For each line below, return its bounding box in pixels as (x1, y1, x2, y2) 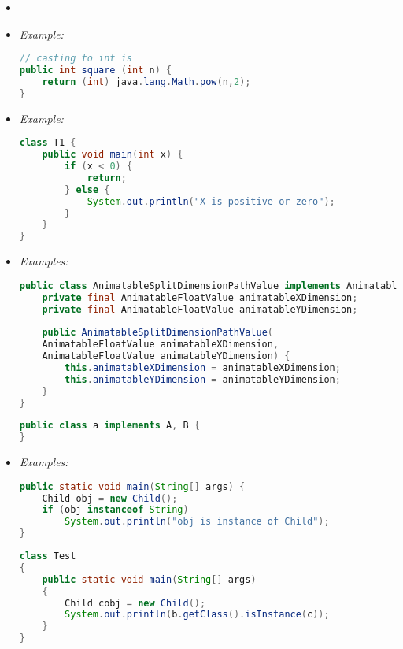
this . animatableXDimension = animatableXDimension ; (65, 362, 341, 373)
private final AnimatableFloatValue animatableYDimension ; (42, 303, 358, 315)
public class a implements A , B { (19, 420, 200, 432)
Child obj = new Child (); (42, 492, 178, 504)
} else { (65, 184, 110, 195)
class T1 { (19, 137, 76, 149)
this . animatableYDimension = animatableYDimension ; (65, 373, 341, 385)
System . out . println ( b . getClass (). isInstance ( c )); (65, 609, 330, 621)
